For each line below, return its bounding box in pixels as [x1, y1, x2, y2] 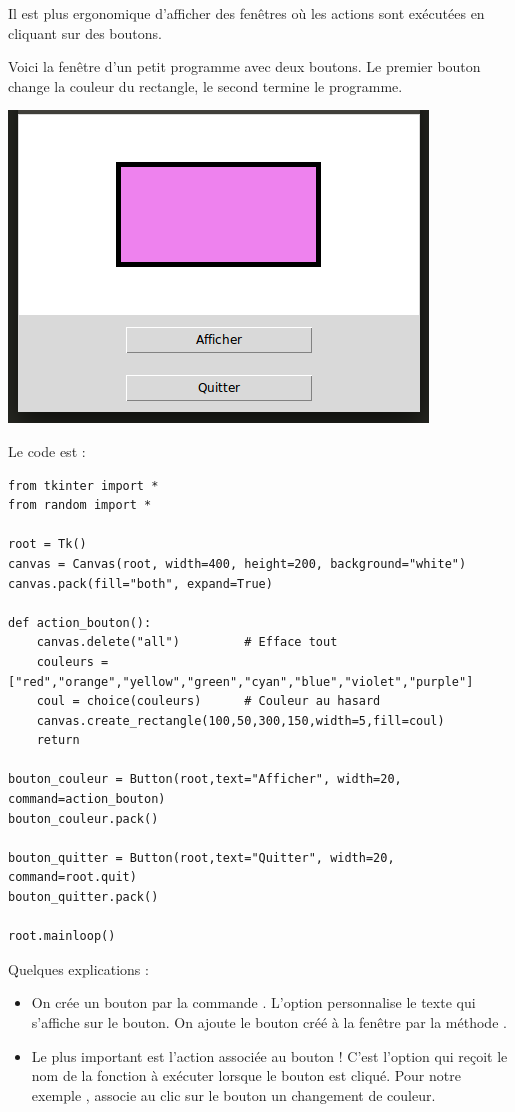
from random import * [8, 498, 152, 513]
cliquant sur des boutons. [8, 22, 162, 43]
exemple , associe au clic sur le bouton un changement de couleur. [31, 1084, 436, 1105]
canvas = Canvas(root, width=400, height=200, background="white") [8, 556, 467, 571]
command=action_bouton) [8, 792, 166, 807]
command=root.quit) [8, 870, 137, 885]
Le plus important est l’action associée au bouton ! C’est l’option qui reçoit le [31, 1045, 508, 1066]
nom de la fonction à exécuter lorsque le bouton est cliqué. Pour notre [31, 1065, 461, 1086]
